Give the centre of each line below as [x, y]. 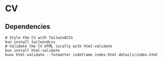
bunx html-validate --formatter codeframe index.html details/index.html [82, 55]
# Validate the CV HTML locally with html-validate [59, 46]
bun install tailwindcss [30, 42]
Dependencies [28, 27]
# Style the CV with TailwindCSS [39, 38]
